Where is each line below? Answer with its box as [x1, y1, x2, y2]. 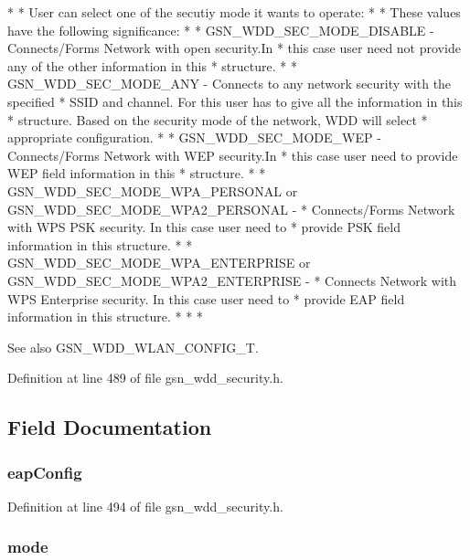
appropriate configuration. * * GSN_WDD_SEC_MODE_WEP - [7, 128, 381, 147]
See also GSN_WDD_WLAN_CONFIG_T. [7, 337, 259, 356]
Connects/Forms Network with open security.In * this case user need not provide [7, 38, 461, 58]
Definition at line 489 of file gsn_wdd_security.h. [7, 368, 283, 387]
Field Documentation [7, 413, 212, 441]
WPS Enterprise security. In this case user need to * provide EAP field [7, 289, 405, 308]
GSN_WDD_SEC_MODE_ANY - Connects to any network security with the [7, 74, 452, 93]
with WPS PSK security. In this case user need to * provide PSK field [7, 217, 401, 237]
